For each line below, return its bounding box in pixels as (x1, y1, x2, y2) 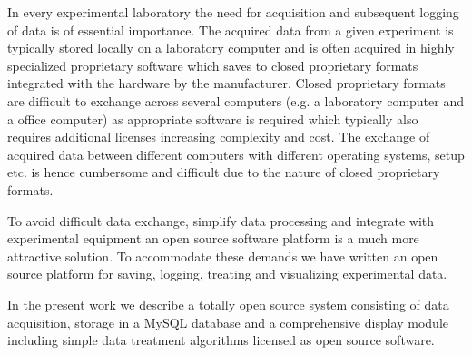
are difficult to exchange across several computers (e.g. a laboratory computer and (7, 91, 464, 110)
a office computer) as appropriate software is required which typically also (7, 109, 418, 128)
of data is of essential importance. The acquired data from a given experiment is (7, 20, 454, 39)
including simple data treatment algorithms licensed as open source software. (7, 330, 435, 350)
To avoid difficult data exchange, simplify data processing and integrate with (7, 211, 435, 230)
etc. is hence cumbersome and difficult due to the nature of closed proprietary (7, 163, 440, 182)
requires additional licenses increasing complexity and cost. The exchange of (7, 127, 430, 146)
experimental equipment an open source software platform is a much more (7, 229, 419, 248)
